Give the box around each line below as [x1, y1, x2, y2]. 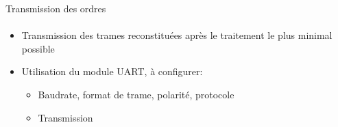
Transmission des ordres [5, 1, 106, 15]
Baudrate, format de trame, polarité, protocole [38, 87, 234, 101]
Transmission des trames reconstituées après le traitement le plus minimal [21, 28, 333, 42]
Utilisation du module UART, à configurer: [21, 64, 203, 79]
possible [21, 41, 55, 55]
